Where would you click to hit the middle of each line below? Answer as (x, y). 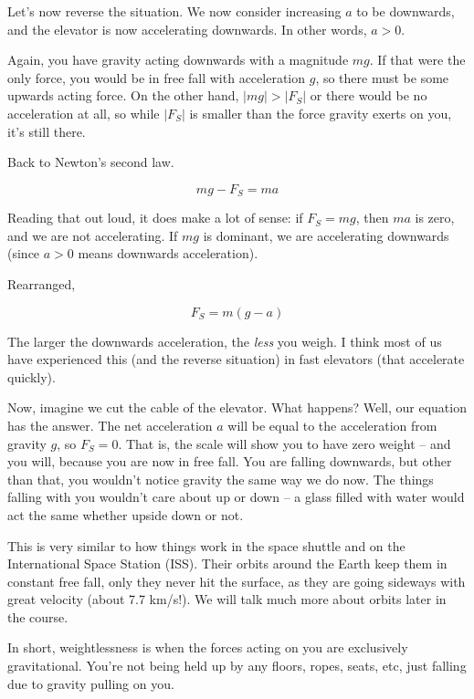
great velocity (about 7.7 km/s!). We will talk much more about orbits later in (227, 599)
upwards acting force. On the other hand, (123, 95)
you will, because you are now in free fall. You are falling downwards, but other (230, 461)
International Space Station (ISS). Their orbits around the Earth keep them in (227, 563)
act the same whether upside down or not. (126, 514)
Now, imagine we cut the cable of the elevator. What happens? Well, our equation (237, 407)
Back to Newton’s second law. (91, 162)
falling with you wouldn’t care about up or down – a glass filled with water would (236, 497)
